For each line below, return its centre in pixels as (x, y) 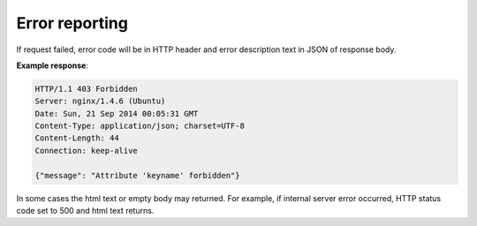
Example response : (52, 65)
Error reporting (72, 23)
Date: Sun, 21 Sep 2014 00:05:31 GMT (117, 113)
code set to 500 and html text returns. (85, 211)
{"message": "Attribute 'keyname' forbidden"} (137, 175)
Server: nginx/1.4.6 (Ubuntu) (100, 101)
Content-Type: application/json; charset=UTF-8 (140, 126)
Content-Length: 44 (77, 138)
